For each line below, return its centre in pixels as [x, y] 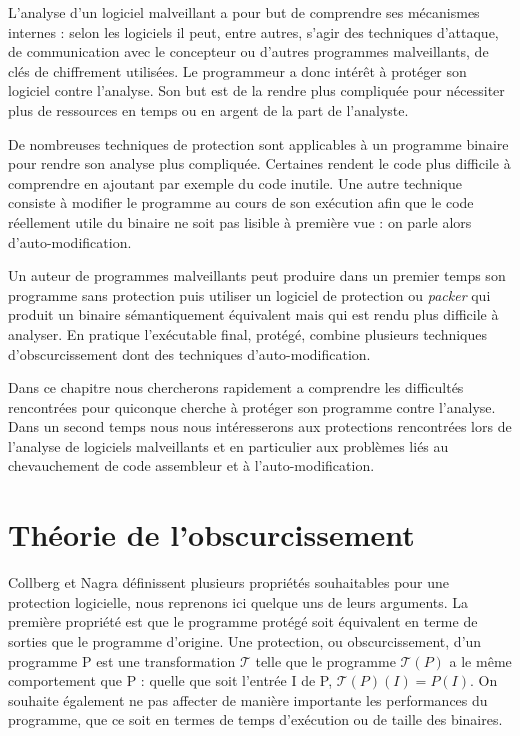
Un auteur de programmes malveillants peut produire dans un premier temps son [257, 275]
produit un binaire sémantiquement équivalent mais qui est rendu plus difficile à [253, 314]
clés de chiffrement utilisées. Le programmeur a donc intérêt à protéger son [237, 70]
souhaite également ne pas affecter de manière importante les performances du [248, 699]
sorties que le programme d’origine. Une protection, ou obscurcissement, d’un [245, 640]
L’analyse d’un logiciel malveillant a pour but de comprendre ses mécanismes [244, 12]
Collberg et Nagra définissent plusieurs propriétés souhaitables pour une [229, 582]
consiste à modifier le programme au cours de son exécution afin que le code [241, 202]
